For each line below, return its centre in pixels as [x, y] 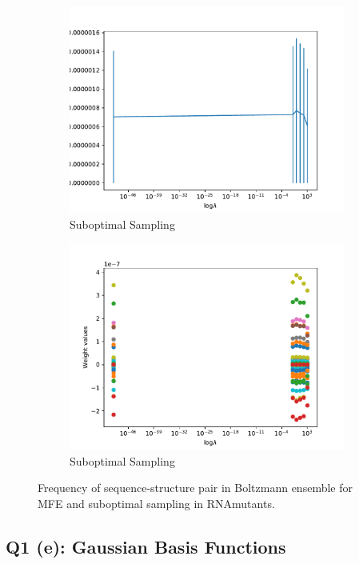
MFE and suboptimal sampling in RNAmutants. [156, 503]
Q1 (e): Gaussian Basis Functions [146, 546]
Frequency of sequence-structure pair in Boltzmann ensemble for [195, 488]
